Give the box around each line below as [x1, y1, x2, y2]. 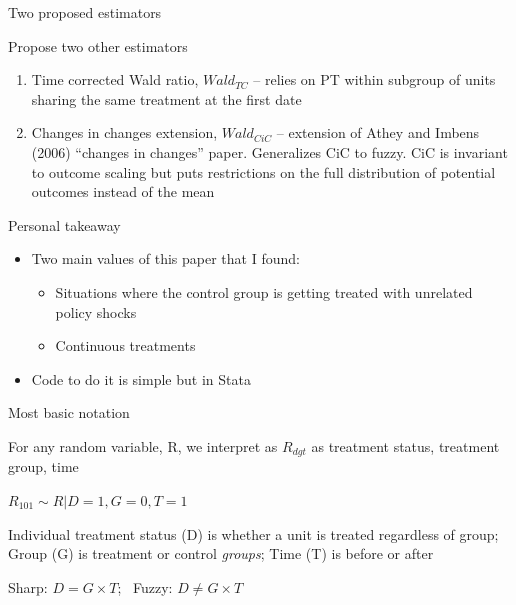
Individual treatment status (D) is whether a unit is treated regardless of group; [8, 523, 499, 544]
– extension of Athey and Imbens [276, 122, 480, 143]
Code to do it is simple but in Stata [31, 368, 251, 389]
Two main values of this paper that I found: [31, 248, 300, 269]
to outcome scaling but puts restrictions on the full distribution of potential [31, 161, 496, 182]
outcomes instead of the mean [31, 181, 215, 202]
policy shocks [55, 301, 137, 322]
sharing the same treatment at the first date [31, 88, 302, 109]
